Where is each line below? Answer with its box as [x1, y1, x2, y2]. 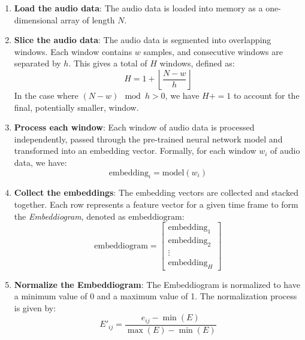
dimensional [14, 13, 58, 26]
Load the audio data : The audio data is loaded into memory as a [14, 2, 263, 14]
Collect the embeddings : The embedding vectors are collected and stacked [14, 186, 298, 199]
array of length [60, 13, 115, 26]
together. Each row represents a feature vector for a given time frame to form [14, 198, 298, 210]
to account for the [233, 89, 300, 101]
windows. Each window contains [14, 45, 132, 57]
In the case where [14, 89, 78, 101]
